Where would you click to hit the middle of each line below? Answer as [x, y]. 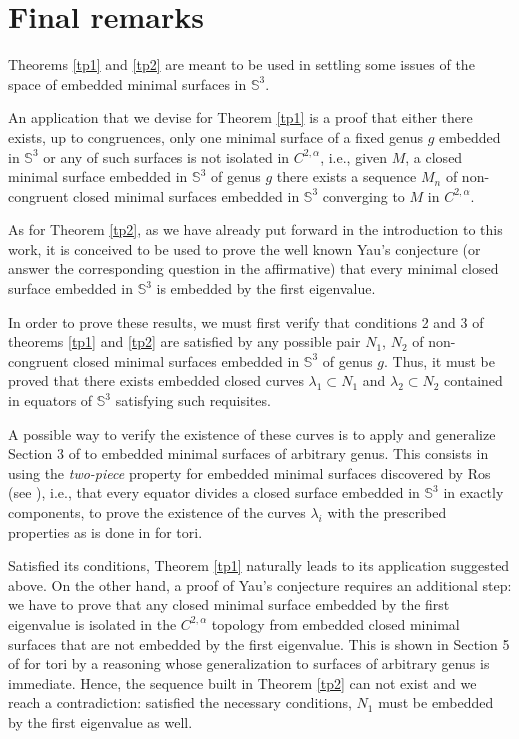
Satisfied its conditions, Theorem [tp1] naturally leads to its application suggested [259, 565]
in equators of [50, 400]
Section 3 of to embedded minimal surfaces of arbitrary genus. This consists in [248, 453]
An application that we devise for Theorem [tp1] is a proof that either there [240, 117]
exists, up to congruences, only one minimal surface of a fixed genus [216, 136]
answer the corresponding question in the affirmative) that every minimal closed [253, 268]
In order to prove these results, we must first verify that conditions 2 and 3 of [246, 321]
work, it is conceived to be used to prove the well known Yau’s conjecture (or [244, 248]
